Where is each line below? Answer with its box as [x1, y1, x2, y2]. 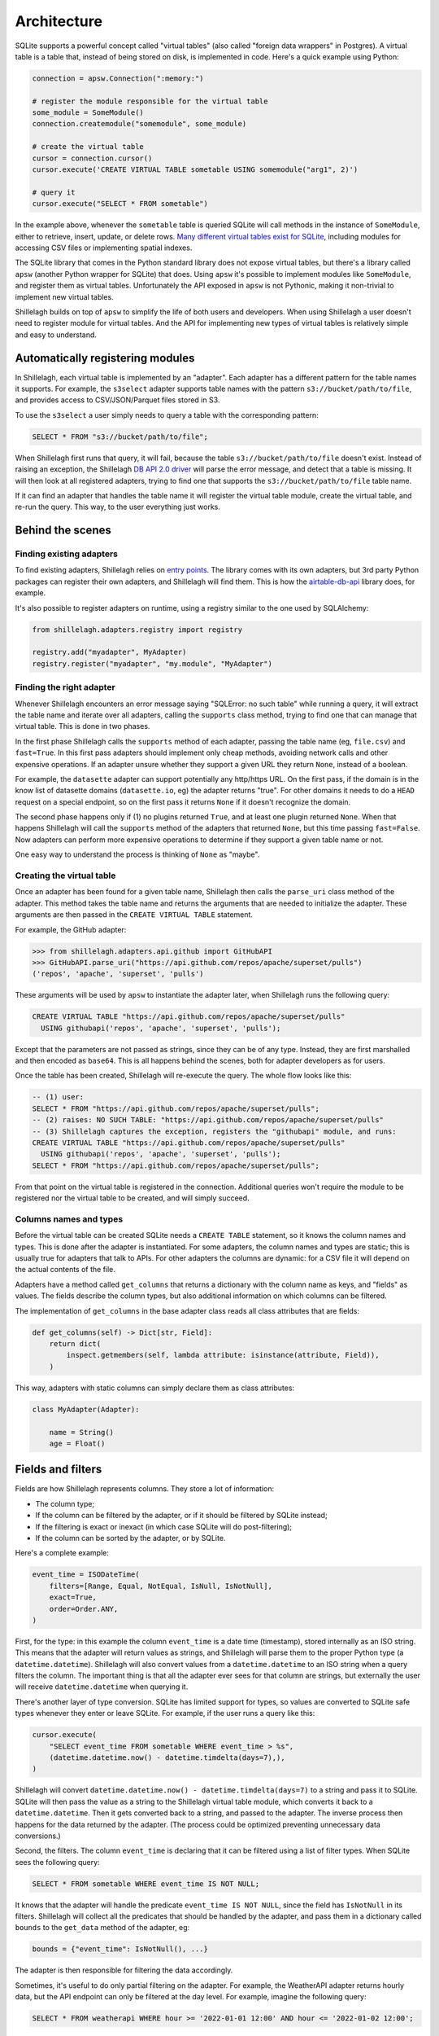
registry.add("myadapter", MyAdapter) [32, 647, 187, 657]
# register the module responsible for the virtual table [32, 96, 268, 106]
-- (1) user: [32, 1092, 85, 1102]
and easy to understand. [15, 330, 98, 340]
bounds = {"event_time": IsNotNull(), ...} [32, 1945, 209, 1954]
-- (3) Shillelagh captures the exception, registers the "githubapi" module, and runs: [32, 1126, 398, 1136]
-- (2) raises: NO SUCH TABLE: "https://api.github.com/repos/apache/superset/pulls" [32, 1116, 384, 1125]
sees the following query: [15, 1857, 101, 1867]
